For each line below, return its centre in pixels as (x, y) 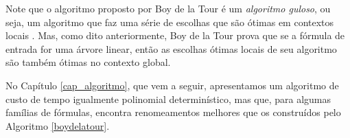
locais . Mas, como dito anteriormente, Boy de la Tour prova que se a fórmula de (175, 35)
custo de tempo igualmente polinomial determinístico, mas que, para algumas (168, 99)
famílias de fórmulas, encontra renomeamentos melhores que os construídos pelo (173, 112)
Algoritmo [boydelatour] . (58, 125)
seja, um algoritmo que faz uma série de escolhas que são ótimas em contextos (170, 22)
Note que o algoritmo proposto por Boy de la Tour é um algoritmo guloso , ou (168, 8)
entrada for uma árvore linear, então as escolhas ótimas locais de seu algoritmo (171, 48)
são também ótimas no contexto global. (88, 62)
